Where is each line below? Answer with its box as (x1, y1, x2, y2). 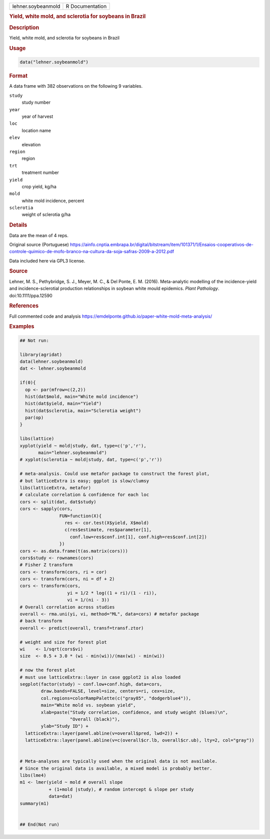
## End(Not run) (19, 821, 60, 827)
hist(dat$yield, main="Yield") (25, 401, 102, 406)
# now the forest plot (19, 667, 75, 673)
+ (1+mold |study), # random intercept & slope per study (48, 786, 194, 792)
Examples (9, 323, 34, 330)
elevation (21, 141, 41, 147)
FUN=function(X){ (59, 513, 102, 519)
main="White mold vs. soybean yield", (40, 702, 136, 708)
